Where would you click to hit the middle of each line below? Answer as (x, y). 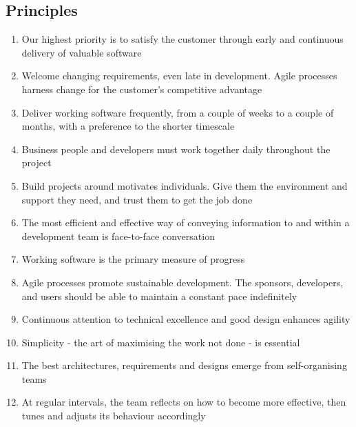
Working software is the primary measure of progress (133, 259)
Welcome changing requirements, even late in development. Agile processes (179, 76)
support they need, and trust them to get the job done (137, 199)
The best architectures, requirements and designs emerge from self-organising (184, 365)
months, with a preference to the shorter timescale (128, 126)
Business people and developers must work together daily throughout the (176, 149)
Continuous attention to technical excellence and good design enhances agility (186, 319)
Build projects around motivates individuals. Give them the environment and (185, 185)
